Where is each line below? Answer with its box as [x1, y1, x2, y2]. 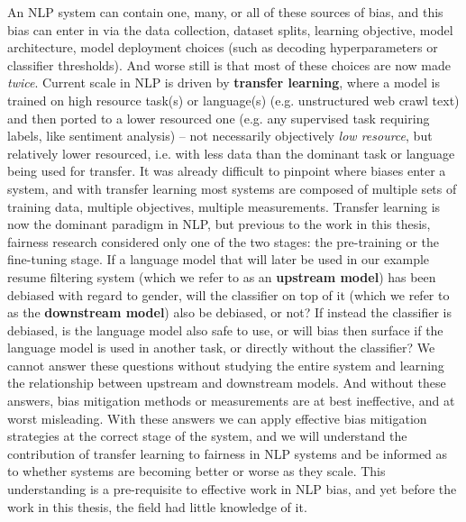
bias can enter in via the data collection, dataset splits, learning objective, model [7, 20, 453, 39]
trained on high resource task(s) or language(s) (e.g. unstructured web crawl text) [7, 90, 460, 109]
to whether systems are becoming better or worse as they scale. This [7, 462, 386, 481]
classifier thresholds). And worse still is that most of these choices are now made [7, 55, 452, 74]
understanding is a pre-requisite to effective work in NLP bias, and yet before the [7, 480, 457, 499]
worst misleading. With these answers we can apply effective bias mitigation [7, 408, 427, 427]
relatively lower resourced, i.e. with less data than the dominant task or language [7, 143, 455, 162]
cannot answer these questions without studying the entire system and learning [7, 355, 444, 374]
